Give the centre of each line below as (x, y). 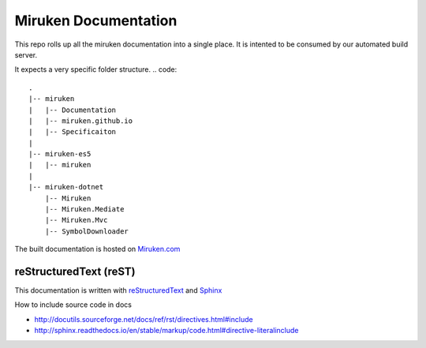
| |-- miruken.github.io (81, 121)
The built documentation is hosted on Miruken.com (97, 249)
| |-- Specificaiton (73, 132)
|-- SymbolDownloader (87, 231)
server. (26, 54)
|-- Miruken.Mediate (84, 210)
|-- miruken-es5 (60, 154)
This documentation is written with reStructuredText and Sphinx (118, 290)
